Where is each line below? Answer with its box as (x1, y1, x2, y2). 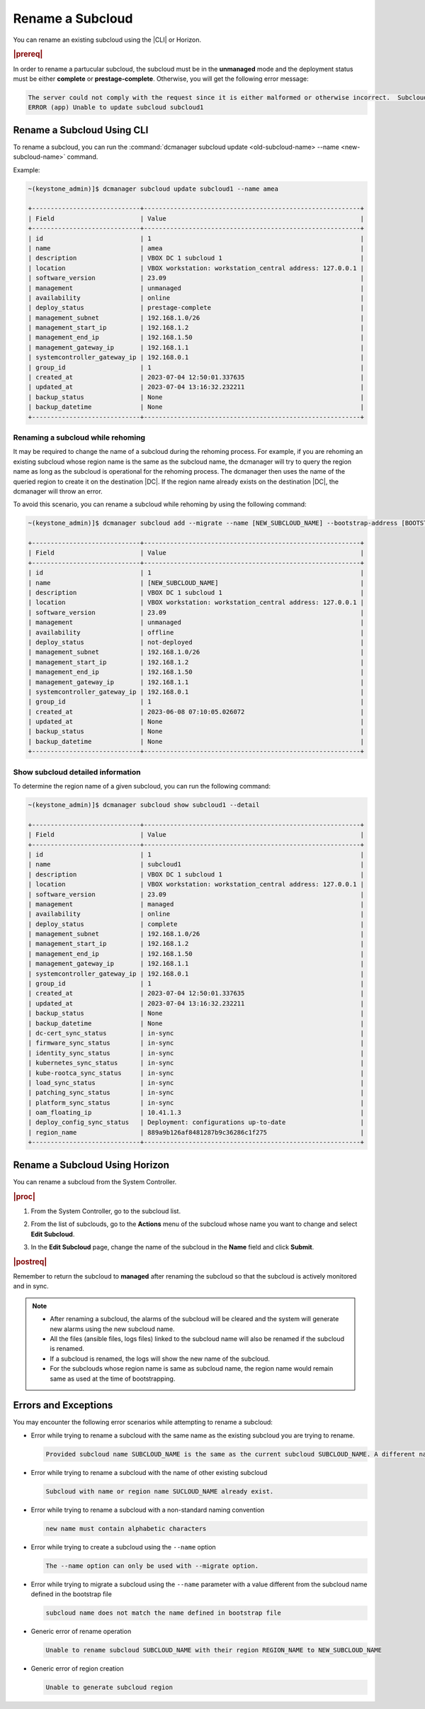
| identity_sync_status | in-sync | (28, 1049, 365, 1057)
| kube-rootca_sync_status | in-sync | (28, 1069, 365, 1077)
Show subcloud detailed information (13, 767, 141, 776)
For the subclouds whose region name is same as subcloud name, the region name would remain (50, 1364, 334, 1373)
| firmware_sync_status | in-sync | (28, 1039, 365, 1047)
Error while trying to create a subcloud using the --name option (30, 1542, 216, 1551)
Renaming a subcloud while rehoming (13, 433, 145, 442)
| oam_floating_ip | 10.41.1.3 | (28, 1108, 365, 1117)
